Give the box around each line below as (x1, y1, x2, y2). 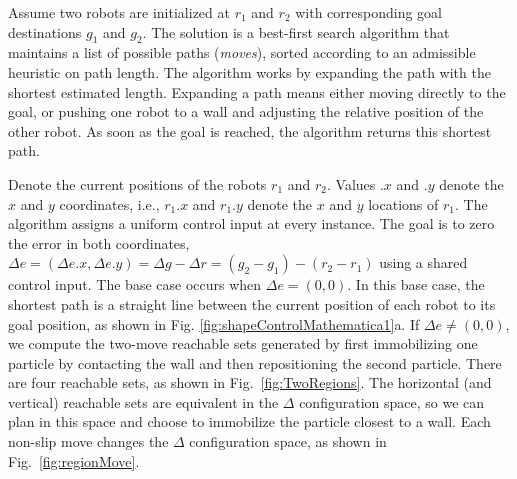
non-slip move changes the (8, 431, 169, 452)
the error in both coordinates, (8, 232, 190, 253)
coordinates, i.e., (59, 193, 160, 214)
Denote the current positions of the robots (8, 173, 267, 194)
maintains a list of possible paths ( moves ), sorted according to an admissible (8, 42, 476, 63)
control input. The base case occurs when (8, 274, 262, 295)
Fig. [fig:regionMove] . (8, 450, 140, 471)
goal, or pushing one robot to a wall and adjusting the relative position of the (8, 101, 484, 122)
